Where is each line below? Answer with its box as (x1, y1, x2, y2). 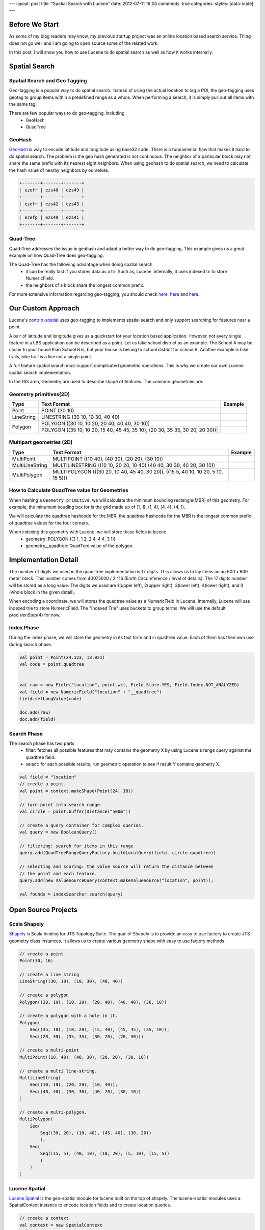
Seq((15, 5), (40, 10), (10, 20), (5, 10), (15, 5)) (40, 1151, 170, 1156)
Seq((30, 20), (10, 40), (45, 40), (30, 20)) (40, 1130, 152, 1136)
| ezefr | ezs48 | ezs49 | (19, 187, 84, 193)
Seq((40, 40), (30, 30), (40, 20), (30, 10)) (29, 1089, 141, 1094)
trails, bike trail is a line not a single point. (9, 353, 93, 359)
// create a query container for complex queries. (19, 822, 144, 828)
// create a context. (19, 1215, 72, 1221)
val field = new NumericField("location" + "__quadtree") (19, 689, 162, 695)
